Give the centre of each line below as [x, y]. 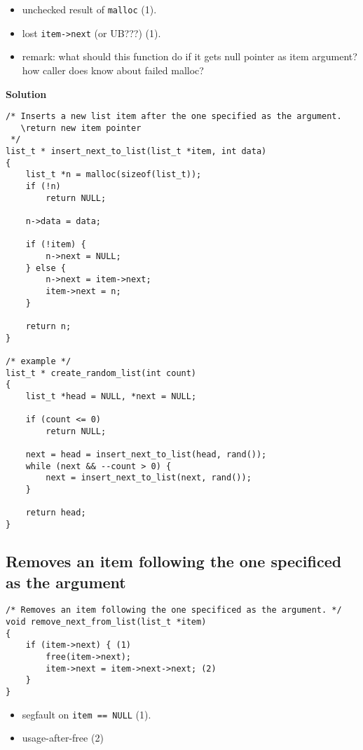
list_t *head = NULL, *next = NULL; [111, 396]
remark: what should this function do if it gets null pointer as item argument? [190, 56]
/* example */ [39, 361]
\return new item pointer [81, 128]
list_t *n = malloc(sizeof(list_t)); [114, 175]
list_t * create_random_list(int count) [101, 373]
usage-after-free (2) [63, 738]
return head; [56, 513]
